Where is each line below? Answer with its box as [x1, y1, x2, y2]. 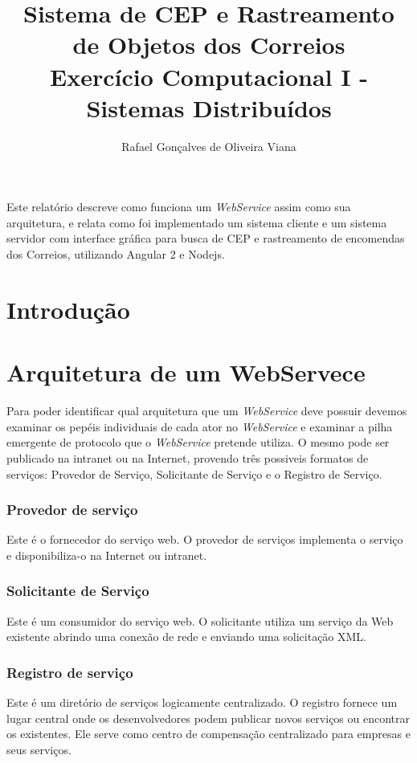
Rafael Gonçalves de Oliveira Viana [121, 137, 296, 154]
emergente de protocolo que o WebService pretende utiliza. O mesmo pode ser [6, 434, 390, 451]
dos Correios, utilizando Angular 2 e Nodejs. [6, 246, 225, 263]
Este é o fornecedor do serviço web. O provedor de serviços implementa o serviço [6, 531, 403, 548]
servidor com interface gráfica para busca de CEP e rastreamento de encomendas [6, 230, 405, 247]
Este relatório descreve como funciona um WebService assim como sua [6, 198, 351, 215]
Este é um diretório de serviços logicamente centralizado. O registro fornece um [6, 694, 398, 711]
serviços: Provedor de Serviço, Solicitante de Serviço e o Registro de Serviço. [6, 465, 382, 482]
